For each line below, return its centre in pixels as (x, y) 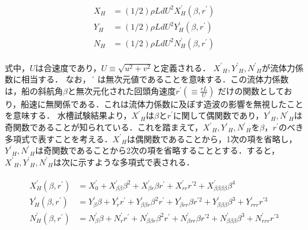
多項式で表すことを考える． (59, 138)
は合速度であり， (68, 67)
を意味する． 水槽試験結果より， (68, 115)
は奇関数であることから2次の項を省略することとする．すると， (158, 150)
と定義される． (181, 67)
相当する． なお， (56, 79)
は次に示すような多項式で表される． (124, 162)
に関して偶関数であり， (218, 115)
